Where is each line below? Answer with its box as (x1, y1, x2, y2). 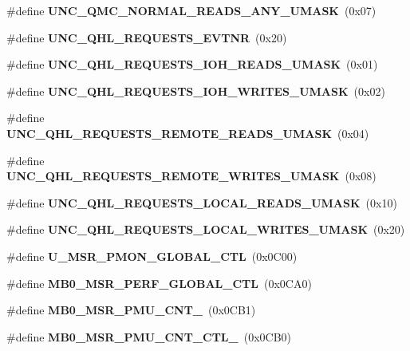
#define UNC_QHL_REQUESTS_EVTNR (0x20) (6, 29, 287, 45)
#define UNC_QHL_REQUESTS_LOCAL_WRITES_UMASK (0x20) (6, 221, 405, 238)
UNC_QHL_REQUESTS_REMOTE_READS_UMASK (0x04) (6, 124, 369, 141)
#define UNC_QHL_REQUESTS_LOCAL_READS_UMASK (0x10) (6, 194, 397, 211)
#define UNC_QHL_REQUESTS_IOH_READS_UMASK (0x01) (6, 56, 378, 73)
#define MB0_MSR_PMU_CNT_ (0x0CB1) (6, 302, 256, 318)
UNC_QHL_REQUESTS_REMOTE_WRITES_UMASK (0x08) (6, 168, 376, 184)
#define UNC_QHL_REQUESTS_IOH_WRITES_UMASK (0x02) (6, 82, 385, 99)
